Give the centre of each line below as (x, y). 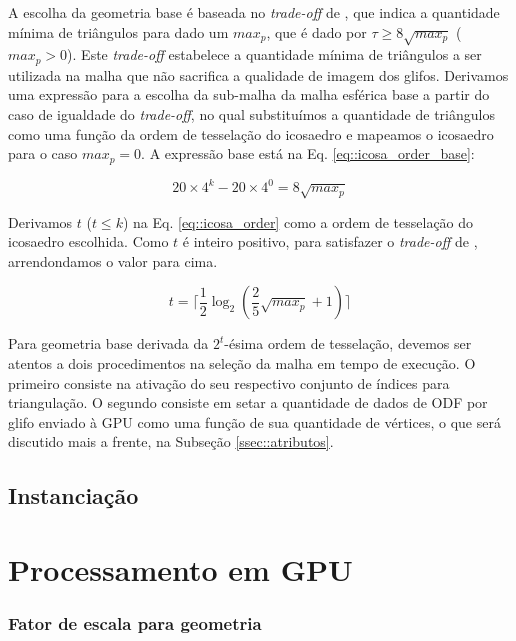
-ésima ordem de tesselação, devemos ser (348, 343)
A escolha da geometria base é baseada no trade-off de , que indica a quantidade (254, 12)
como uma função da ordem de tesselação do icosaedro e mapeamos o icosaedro (251, 133)
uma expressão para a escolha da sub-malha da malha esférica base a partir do (249, 94)
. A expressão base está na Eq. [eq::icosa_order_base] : (308, 153)
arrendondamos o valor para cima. (113, 260)
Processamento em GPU (180, 568)
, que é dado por (316, 31)
